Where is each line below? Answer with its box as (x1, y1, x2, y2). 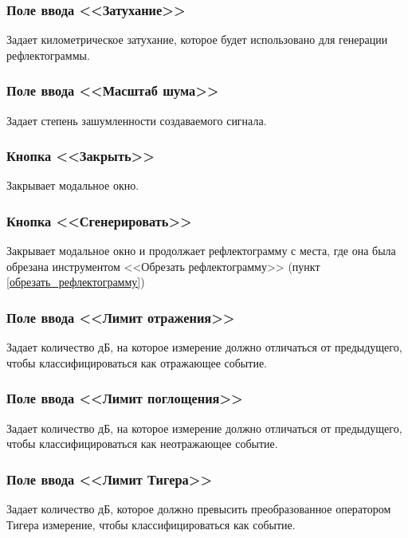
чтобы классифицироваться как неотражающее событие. (6, 435, 278, 452)
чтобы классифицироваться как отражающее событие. (6, 354, 267, 371)
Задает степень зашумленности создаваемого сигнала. (6, 112, 267, 128)
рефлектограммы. (6, 46, 90, 63)
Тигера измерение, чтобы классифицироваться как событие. (6, 516, 296, 532)
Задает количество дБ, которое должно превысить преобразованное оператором (6, 501, 391, 517)
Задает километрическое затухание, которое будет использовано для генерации (6, 31, 388, 48)
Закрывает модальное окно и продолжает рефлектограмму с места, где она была (6, 242, 396, 259)
